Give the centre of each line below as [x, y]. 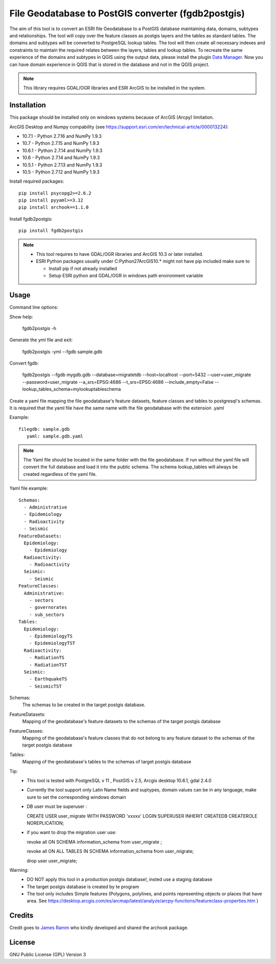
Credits [21, 916]
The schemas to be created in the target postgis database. [84, 705]
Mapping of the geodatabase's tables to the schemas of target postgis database [107, 762]
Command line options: [34, 308]
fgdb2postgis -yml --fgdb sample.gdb [62, 352]
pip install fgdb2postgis [51, 231]
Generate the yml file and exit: [41, 340]
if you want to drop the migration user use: [72, 832]
